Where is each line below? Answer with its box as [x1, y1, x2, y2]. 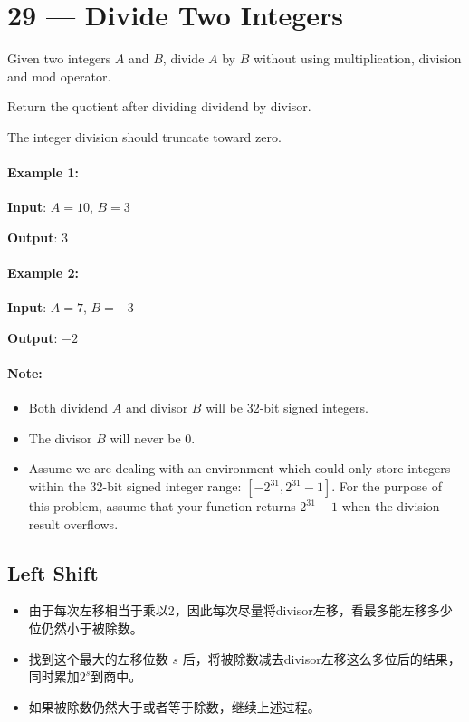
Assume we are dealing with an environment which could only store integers [28, 459, 451, 478]
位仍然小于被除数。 [28, 619, 143, 638]
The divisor [28, 428, 92, 447]
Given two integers [7, 49, 111, 68]
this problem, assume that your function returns [28, 497, 296, 516]
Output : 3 [7, 227, 69, 246]
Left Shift [7, 558, 99, 586]
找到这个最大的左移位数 [28, 649, 168, 668]
